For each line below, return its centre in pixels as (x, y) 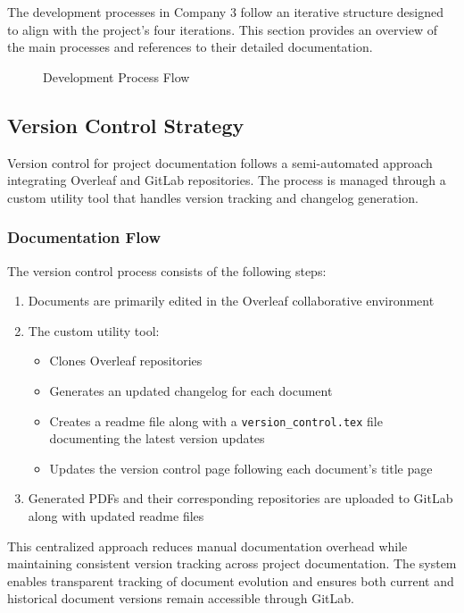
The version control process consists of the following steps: (167, 270)
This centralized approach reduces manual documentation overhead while (207, 546)
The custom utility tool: (94, 330)
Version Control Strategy (126, 125)
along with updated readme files (116, 515)
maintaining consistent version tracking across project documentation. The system (232, 563)
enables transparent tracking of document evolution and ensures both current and (231, 580)
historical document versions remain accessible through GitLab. (181, 598)
